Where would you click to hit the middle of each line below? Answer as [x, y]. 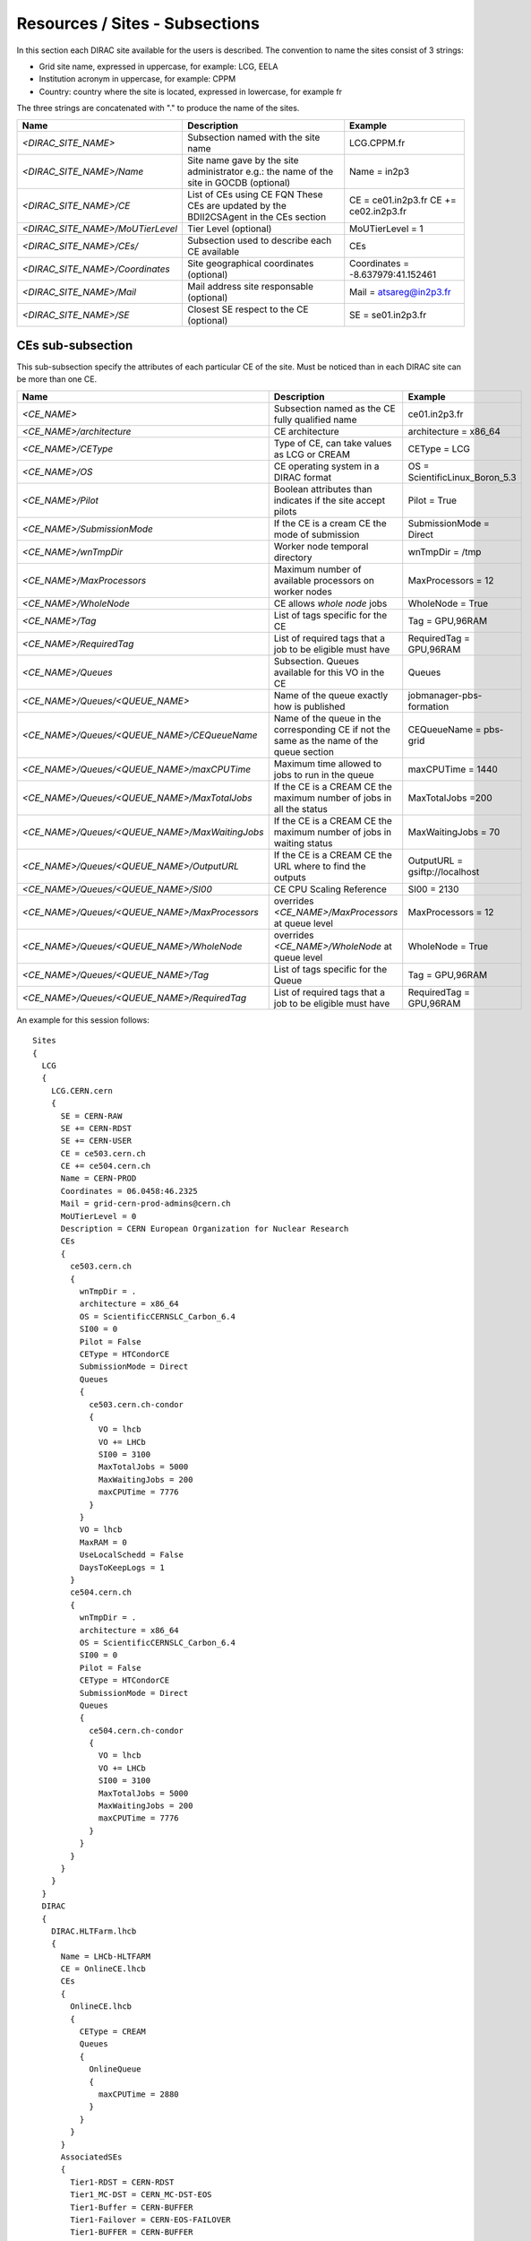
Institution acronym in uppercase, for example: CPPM [137, 79]
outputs [290, 877]
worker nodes [303, 592]
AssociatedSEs [91, 2157]
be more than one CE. [57, 379]
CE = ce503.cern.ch [103, 1153]
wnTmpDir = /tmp [445, 551]
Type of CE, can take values [333, 443]
